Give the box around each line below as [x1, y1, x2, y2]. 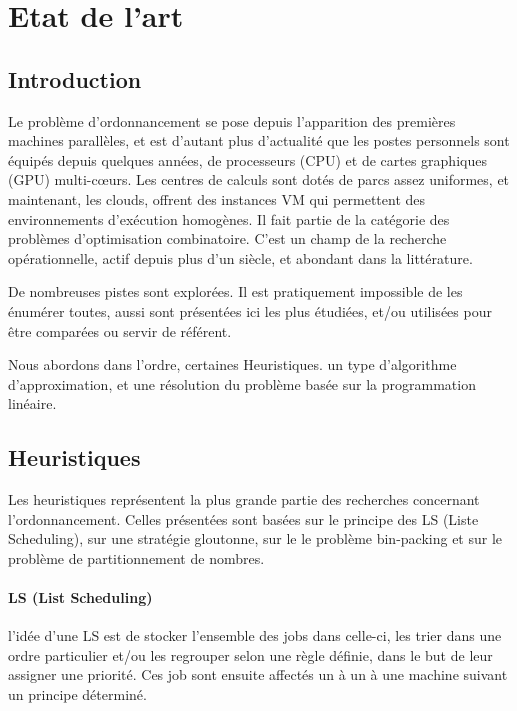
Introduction [8, 63, 142, 94]
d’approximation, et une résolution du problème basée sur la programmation [8, 373, 476, 394]
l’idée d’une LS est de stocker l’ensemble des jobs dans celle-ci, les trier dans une [8, 625, 502, 646]
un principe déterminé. [8, 684, 147, 705]
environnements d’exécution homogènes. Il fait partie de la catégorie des [8, 208, 450, 229]
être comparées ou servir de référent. [8, 320, 232, 341]
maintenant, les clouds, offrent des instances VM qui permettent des [8, 188, 426, 209]
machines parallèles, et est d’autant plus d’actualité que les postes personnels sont [8, 130, 510, 151]
